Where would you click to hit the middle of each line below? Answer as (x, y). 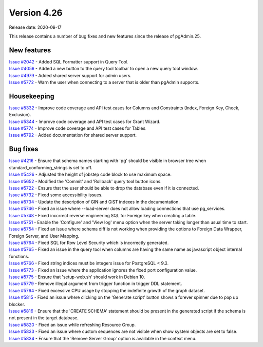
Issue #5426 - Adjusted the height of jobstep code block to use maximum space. (90, 174)
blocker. (17, 304)
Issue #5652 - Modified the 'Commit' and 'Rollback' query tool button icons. (85, 181)
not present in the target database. (44, 318)
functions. (19, 256)
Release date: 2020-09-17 (35, 27)
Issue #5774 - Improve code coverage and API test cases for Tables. (78, 128)
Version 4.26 (36, 13)
